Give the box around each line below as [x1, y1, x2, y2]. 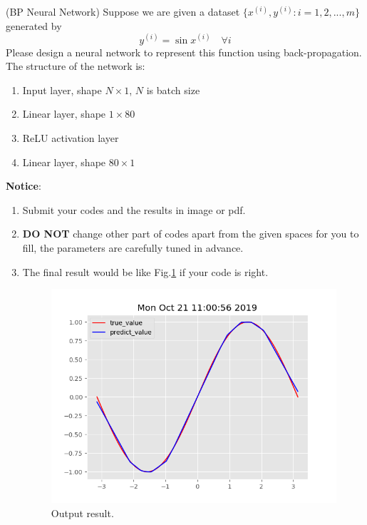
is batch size [146, 82, 200, 97]
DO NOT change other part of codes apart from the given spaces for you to [22, 226, 359, 241]
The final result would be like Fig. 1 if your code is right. [22, 264, 269, 279]
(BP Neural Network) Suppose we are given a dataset [6, 4, 240, 19]
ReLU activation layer [22, 131, 119, 146]
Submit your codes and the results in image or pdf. [22, 202, 246, 217]
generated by [6, 18, 62, 33]
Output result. [51, 505, 114, 520]
